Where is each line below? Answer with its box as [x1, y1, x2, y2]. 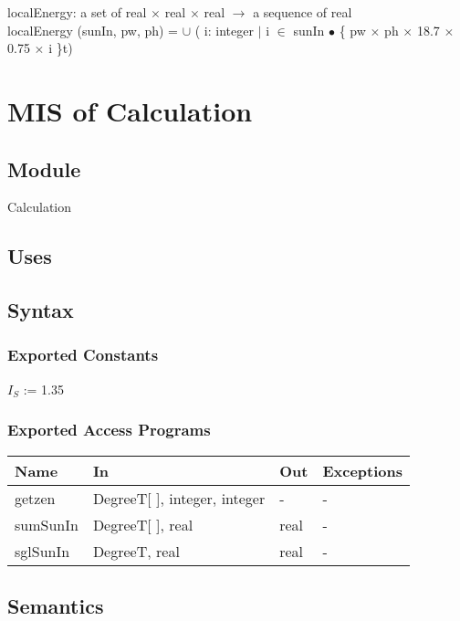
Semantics [7, 591, 104, 619]
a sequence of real [253, 3, 352, 21]
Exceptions [322, 459, 403, 481]
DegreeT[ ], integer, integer [92, 487, 266, 509]
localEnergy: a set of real [7, 3, 147, 21]
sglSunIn [15, 540, 70, 562]
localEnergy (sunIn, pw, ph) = [7, 20, 179, 39]
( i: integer [194, 20, 254, 39]
